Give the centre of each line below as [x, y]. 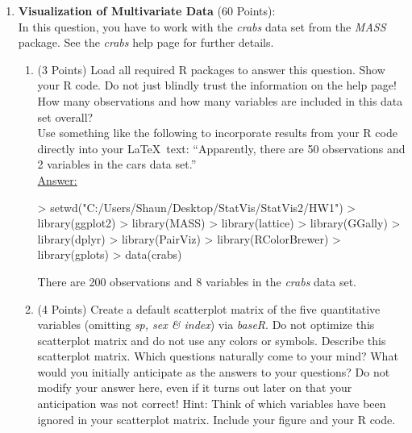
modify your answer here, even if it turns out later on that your [195, 387]
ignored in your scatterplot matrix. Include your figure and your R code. [216, 419]
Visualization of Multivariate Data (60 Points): [147, 10]
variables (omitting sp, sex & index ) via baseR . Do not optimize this [206, 325]
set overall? [65, 117]
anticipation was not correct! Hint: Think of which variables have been [212, 404]
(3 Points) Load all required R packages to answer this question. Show [211, 69]
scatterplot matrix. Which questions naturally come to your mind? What [218, 356]
